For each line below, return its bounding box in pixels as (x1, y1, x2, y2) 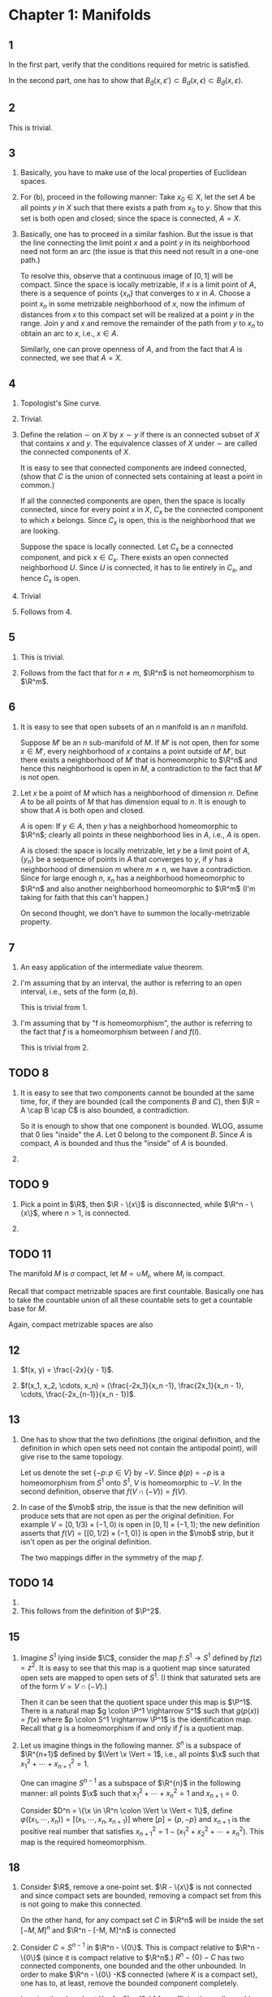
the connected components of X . (19, 447, 132, 457)
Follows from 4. (19, 607, 73, 617)
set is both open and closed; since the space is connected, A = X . (19, 213, 241, 223)
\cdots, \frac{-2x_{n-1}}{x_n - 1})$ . (19, 1389, 136, 1399)
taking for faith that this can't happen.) (19, 893, 149, 902)
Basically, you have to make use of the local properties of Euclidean (19, 168, 247, 178)
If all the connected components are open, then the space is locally (19, 496, 246, 506)
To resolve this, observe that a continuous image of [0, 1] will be (19, 271, 234, 281)
